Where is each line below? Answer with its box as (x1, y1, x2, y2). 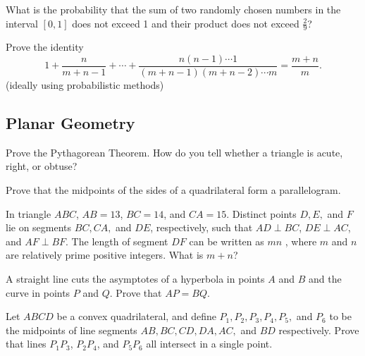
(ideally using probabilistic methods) (6, 78, 164, 92)
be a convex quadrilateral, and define (56, 309, 216, 324)
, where (285, 233, 317, 248)
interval (6, 16, 38, 30)
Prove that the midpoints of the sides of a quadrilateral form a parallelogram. (6, 183, 341, 197)
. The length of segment (66, 233, 168, 248)
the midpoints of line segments (6, 322, 137, 337)
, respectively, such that (150, 220, 253, 235)
